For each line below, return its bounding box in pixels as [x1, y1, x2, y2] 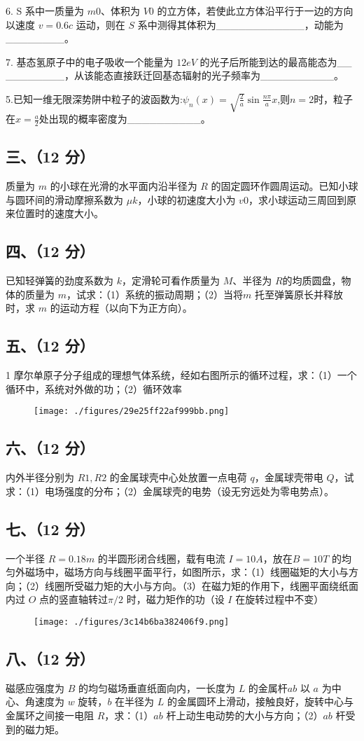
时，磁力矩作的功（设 [126, 592, 225, 607]
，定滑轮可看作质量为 [121, 273, 220, 288]
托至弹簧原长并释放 [254, 286, 343, 301]
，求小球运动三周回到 [248, 192, 346, 207]
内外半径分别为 [6, 470, 74, 485]
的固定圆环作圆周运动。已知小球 [211, 179, 358, 193]
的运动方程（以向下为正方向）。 [50, 300, 192, 315]
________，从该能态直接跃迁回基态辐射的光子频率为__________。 [6, 68, 344, 83]
